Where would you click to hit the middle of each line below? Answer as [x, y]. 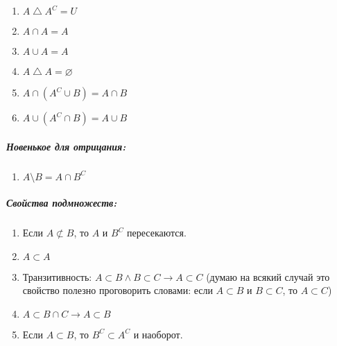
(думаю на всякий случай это [268, 276]
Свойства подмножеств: [62, 203]
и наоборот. [158, 334]
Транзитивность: [57, 276]
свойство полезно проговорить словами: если [118, 290]
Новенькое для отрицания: [66, 146]
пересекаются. [157, 233]
